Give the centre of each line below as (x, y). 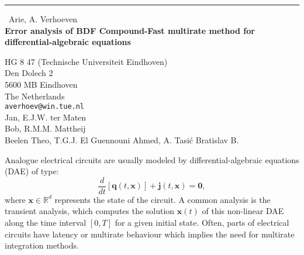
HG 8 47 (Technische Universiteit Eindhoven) (86, 61)
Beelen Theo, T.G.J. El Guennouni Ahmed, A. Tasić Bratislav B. (122, 140)
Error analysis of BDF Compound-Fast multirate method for (130, 30)
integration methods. (42, 245)
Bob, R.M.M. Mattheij (45, 128)
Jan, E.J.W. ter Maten (46, 117)
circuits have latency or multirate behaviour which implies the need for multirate (150, 234)
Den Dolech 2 (29, 73)
